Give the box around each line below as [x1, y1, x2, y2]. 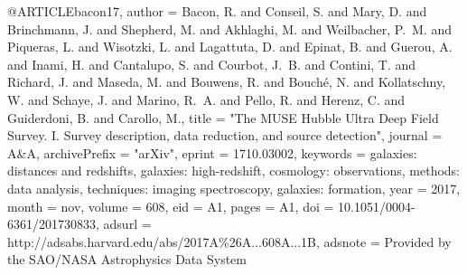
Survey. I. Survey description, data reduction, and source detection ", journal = [7, 126, 443, 145]
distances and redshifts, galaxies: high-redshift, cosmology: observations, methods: [7, 161, 461, 180]
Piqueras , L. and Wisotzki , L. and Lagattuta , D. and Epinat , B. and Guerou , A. [7, 37, 453, 56]
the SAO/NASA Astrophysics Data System [7, 250, 247, 269]
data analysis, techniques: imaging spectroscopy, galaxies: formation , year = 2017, [7, 178, 461, 197]
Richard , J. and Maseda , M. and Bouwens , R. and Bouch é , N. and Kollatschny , [7, 72, 446, 91]
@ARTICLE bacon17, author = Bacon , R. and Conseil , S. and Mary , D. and [7, 2, 427, 20]
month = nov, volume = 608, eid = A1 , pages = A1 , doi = [7, 196, 334, 215]
